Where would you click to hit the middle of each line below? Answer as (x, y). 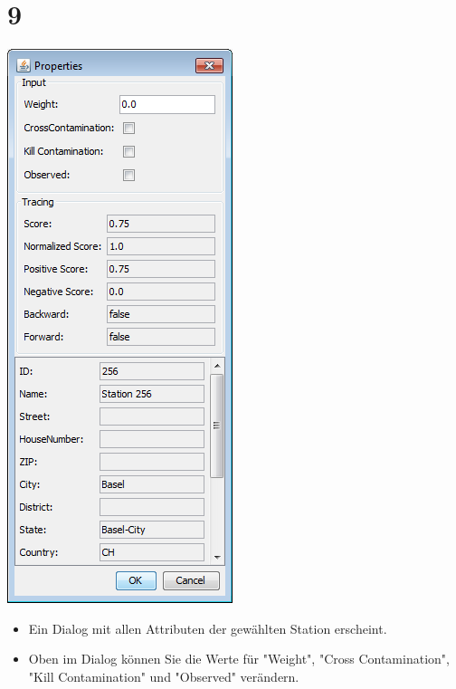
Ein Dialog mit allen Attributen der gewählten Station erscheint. (208, 628)
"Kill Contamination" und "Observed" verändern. (164, 676)
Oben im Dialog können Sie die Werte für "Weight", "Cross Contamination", (239, 659)
